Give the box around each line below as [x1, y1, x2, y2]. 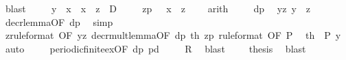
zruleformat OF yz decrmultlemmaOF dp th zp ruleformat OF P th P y [5, 28, 341, 42]
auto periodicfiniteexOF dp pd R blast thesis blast [5, 41, 306, 55]
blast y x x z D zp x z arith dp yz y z [5, 1, 311, 15]
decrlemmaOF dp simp [5, 14, 113, 29]
